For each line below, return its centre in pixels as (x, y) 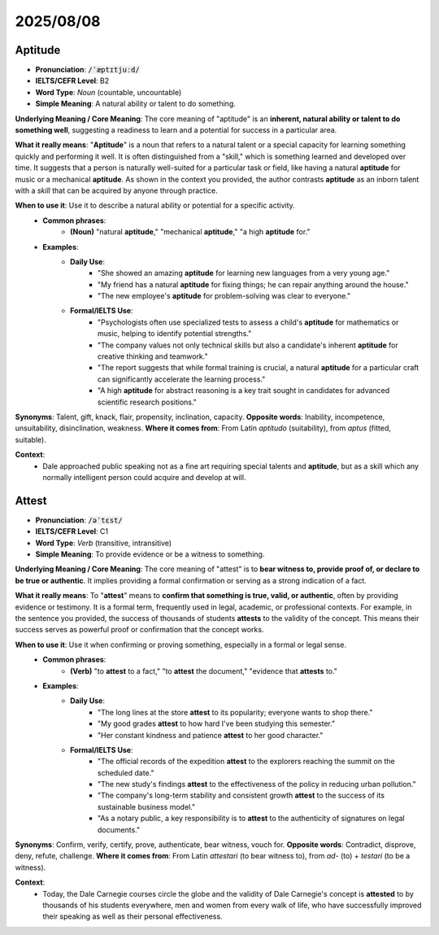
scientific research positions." (147, 402)
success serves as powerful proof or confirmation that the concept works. (139, 630)
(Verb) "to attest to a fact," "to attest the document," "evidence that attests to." (204, 671)
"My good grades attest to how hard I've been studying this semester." (217, 723)
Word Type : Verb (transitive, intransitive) (104, 543)
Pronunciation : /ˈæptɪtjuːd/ (87, 70)
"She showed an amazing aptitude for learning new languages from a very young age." (244, 273)
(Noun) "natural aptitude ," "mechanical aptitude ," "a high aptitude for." (190, 232)
